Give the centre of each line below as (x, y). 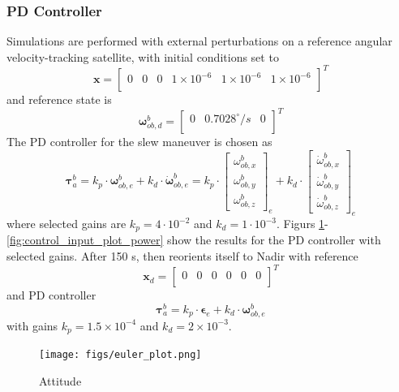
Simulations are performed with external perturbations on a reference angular (199, 41)
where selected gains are (66, 224)
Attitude (60, 381)
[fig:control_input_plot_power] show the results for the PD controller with (194, 240)
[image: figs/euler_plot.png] (120, 355)
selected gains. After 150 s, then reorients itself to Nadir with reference (182, 256)
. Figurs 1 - (302, 224)
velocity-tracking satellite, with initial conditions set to (143, 56)
